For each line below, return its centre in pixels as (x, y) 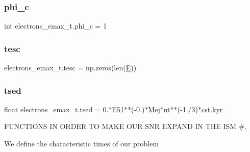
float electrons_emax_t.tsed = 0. (56, 109)
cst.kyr (212, 109)
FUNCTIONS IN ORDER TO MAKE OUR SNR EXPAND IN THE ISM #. (126, 126)
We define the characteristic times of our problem (81, 144)
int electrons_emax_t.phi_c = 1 (56, 26)
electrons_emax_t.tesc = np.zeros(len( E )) (70, 68)
